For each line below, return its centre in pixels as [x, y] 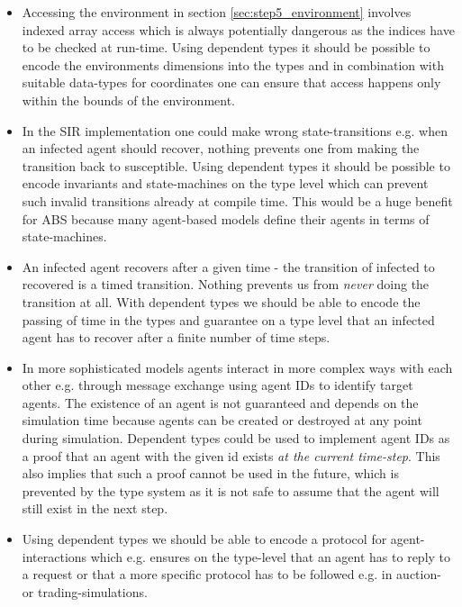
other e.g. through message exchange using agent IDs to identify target [217, 385]
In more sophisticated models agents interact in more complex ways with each [237, 367]
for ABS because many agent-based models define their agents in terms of [226, 218]
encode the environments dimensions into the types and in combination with [233, 64]
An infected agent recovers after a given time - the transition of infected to [228, 266]
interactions [54, 556]
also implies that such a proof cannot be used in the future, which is [210, 473]
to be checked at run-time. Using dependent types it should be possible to [226, 47]
